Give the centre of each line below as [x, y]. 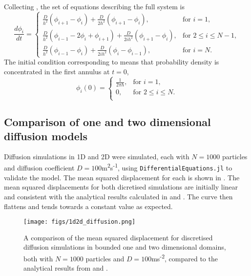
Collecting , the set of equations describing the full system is [94, 6]
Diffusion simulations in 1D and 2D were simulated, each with [97, 156]
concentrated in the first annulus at [57, 71]
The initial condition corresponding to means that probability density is [112, 62]
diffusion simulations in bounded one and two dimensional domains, [125, 247]
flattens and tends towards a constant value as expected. [88, 206]
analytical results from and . [66, 268]
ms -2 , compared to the [185, 258]
